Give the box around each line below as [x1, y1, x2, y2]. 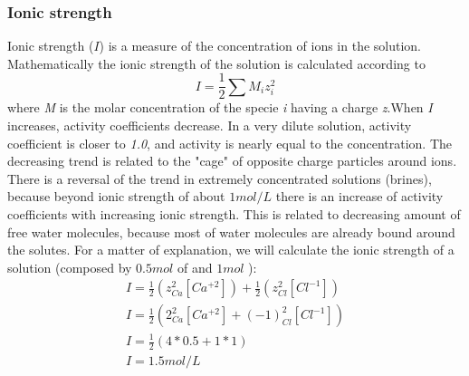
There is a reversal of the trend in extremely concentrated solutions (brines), [7, 169, 432, 188]
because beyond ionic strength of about [7, 187, 225, 206]
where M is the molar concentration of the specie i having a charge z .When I [7, 98, 433, 117]
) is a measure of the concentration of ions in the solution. [99, 36, 422, 55]
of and [177, 257, 213, 276]
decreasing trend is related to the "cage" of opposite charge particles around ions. [7, 151, 457, 170]
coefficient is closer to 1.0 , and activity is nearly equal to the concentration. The [7, 133, 453, 152]
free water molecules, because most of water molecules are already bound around [7, 222, 455, 241]
